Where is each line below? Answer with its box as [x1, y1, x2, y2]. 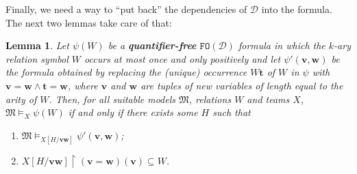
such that [212, 105, 251, 119]
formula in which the [238, 38, 325, 53]
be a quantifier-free [108, 38, 197, 53]
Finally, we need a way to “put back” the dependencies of [5, 2, 247, 16]
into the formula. [261, 2, 332, 16]
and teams [247, 91, 290, 106]
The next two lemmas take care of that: [5, 15, 172, 29]
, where [67, 78, 98, 92]
